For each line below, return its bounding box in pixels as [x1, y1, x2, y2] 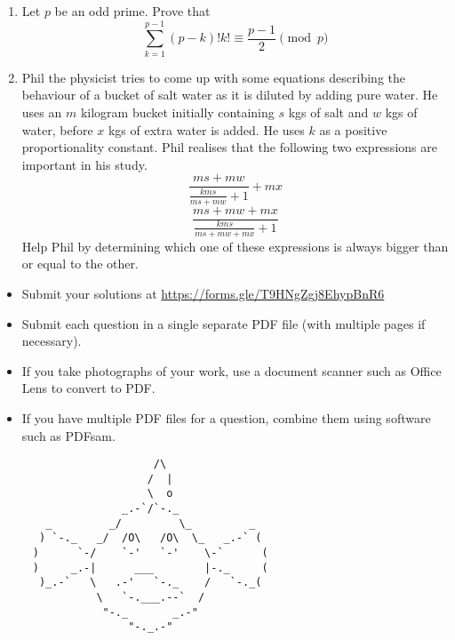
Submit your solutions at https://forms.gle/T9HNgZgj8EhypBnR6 [21, 284, 385, 302]
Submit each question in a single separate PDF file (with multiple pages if [21, 314, 426, 332]
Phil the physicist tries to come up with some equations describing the [21, 68, 406, 86]
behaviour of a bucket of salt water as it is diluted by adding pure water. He [21, 85, 438, 104]
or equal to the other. [21, 254, 139, 273]
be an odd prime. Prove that [54, 2, 211, 20]
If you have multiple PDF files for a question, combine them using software [21, 408, 431, 427]
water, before [21, 120, 93, 139]
